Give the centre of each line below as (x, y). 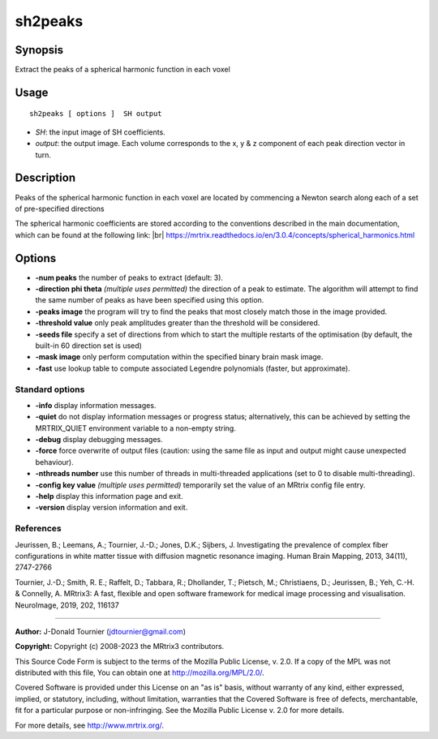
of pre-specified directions (60, 208)
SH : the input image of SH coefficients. (100, 132)
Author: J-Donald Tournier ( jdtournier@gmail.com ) (101, 631)
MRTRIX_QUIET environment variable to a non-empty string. (136, 428)
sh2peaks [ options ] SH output (96, 114)
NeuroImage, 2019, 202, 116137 (67, 605)
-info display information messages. (96, 405)
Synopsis (39, 50)
